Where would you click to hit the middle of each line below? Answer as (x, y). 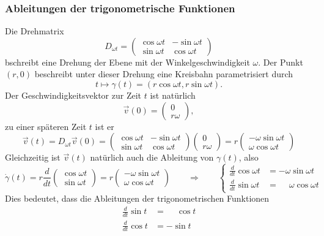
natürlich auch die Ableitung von (152, 157)
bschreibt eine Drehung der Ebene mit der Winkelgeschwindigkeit (127, 62)
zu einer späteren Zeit (46, 126)
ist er (105, 126)
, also (249, 157)
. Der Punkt (281, 62)
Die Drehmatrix (35, 31)
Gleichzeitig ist (33, 157)
